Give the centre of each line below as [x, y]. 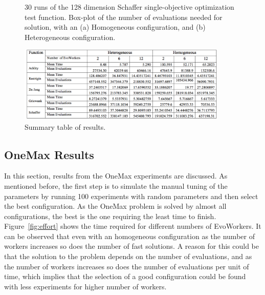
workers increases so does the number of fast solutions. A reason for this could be [131, 246]
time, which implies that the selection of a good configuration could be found [125, 276]
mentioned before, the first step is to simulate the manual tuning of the [116, 185]
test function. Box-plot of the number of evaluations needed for [124, 17]
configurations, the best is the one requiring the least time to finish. [110, 216]
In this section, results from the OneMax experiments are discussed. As [116, 176]
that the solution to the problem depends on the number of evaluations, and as [128, 256]
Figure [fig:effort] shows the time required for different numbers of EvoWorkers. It [133, 226]
